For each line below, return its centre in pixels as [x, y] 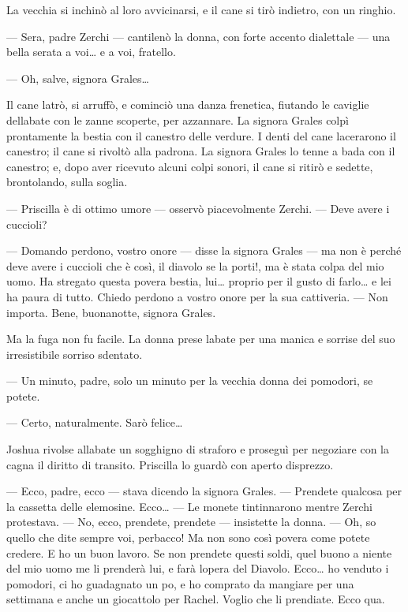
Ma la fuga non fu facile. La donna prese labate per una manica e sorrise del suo [201, 339]
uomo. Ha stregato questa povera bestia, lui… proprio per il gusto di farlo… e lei [199, 281]
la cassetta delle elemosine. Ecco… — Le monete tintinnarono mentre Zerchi [189, 506]
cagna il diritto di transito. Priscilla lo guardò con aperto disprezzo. [170, 464]
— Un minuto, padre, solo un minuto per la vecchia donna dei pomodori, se [190, 381]
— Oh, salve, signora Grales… [78, 78]
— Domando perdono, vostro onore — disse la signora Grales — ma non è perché [204, 250]
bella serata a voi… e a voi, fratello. [91, 52]
